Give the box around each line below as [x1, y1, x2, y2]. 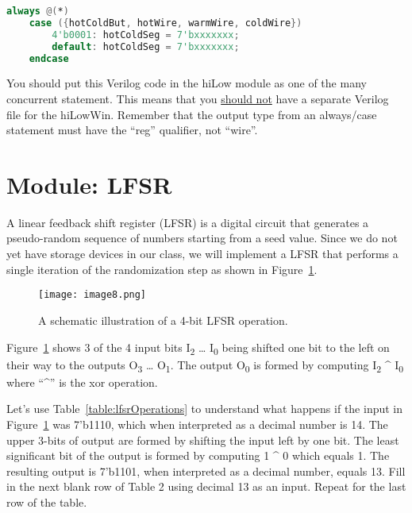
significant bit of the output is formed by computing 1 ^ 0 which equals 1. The [6, 447, 390, 464]
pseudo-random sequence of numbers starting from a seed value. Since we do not [6, 229, 398, 246]
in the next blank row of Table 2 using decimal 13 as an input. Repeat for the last [6, 478, 406, 495]
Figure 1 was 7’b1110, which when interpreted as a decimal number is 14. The [6, 415, 388, 432]
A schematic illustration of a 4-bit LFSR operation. [38, 311, 288, 328]
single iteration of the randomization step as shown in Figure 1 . [6, 260, 318, 277]
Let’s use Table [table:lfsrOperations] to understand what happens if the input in [6, 400, 403, 417]
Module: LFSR [6, 168, 172, 200]
